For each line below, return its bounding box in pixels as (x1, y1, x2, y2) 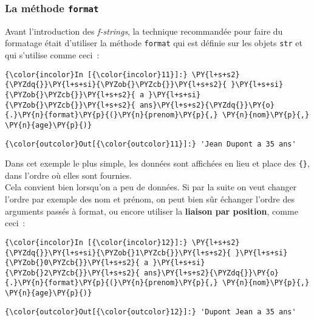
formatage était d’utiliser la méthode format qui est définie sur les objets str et (5, 36, 302, 49)
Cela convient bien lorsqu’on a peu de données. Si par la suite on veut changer (5, 181, 297, 193)
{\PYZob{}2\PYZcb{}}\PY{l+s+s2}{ (5, 268, 140, 277)
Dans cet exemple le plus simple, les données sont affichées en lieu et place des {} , (5, 157, 310, 170)
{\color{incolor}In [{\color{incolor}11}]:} (5, 70, 188, 79)
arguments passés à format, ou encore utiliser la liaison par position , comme (5, 204, 298, 217)
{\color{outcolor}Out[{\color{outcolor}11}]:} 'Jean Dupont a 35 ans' (5, 139, 296, 148)
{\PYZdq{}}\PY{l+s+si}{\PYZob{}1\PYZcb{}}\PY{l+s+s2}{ (5, 248, 231, 257)
